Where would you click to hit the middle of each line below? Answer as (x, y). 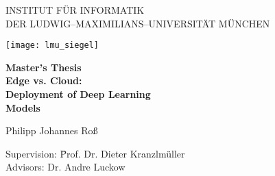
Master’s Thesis (44, 67)
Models (23, 107)
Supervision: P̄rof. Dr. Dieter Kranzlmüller (95, 153)
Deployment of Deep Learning (78, 94)
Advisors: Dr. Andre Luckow (65, 167)
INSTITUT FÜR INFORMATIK (75, 10)
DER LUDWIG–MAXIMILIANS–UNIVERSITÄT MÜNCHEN (138, 23)
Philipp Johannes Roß (52, 130)
